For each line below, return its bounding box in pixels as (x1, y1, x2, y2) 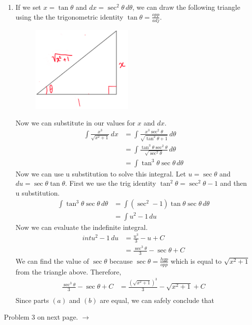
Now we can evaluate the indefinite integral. (15, 222, 148, 232)
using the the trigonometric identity (15, 11, 123, 22)
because (109, 255, 133, 266)
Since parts (15, 295, 49, 305)
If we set (15, 2, 41, 12)
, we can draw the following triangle (132, 2, 240, 12)
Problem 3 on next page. (4, 311, 78, 322)
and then (220, 178, 247, 188)
